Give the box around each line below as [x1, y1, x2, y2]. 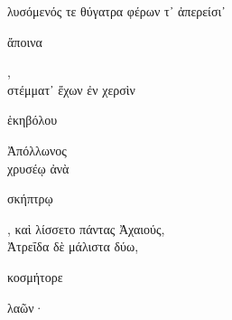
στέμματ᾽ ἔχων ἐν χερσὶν [7, 80, 135, 99]
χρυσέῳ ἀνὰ [7, 158, 70, 177]
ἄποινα [7, 32, 42, 51]
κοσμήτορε [7, 267, 63, 286]
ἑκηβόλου [7, 110, 58, 129]
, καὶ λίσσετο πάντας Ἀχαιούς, [7, 219, 165, 238]
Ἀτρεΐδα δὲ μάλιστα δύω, [7, 237, 139, 256]
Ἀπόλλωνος [7, 140, 67, 159]
